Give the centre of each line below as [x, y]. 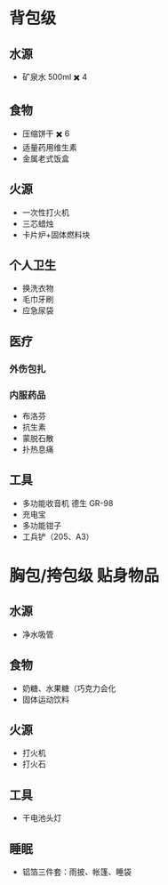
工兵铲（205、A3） [58, 536]
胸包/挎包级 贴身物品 [84, 576]
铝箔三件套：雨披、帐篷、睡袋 [76, 872]
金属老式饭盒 [45, 158]
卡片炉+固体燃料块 [56, 234]
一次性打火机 [45, 212]
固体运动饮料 [45, 699]
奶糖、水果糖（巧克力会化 [69, 688]
